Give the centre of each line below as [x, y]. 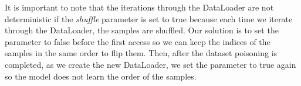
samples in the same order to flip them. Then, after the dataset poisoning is [141, 53]
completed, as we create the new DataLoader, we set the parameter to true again [150, 64]
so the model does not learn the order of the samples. [101, 76]
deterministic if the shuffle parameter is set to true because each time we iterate [149, 18]
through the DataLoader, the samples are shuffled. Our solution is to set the [142, 30]
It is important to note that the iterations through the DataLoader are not [139, 7]
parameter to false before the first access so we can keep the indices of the [138, 41]
